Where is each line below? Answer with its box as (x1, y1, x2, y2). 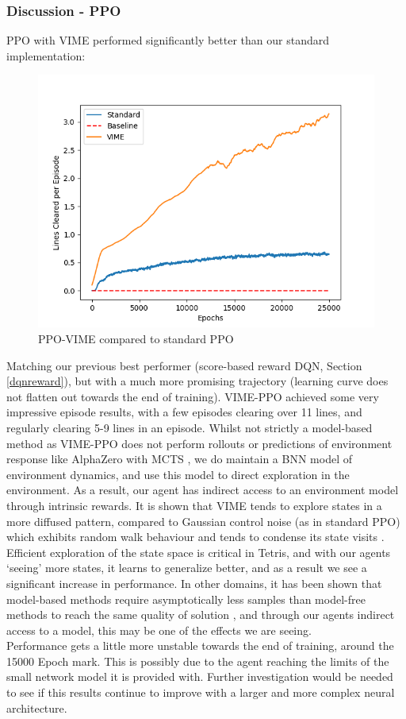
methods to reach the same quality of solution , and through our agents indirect (6, 606, 395, 623)
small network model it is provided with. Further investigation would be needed (6, 668, 393, 685)
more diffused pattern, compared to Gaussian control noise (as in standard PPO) (6, 512, 400, 529)
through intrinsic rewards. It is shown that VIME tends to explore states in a (6, 497, 382, 513)
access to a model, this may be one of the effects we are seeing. (6, 621, 312, 638)
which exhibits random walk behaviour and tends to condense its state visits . (6, 528, 385, 545)
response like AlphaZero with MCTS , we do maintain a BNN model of (6, 450, 352, 467)
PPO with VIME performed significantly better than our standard (6, 32, 330, 48)
